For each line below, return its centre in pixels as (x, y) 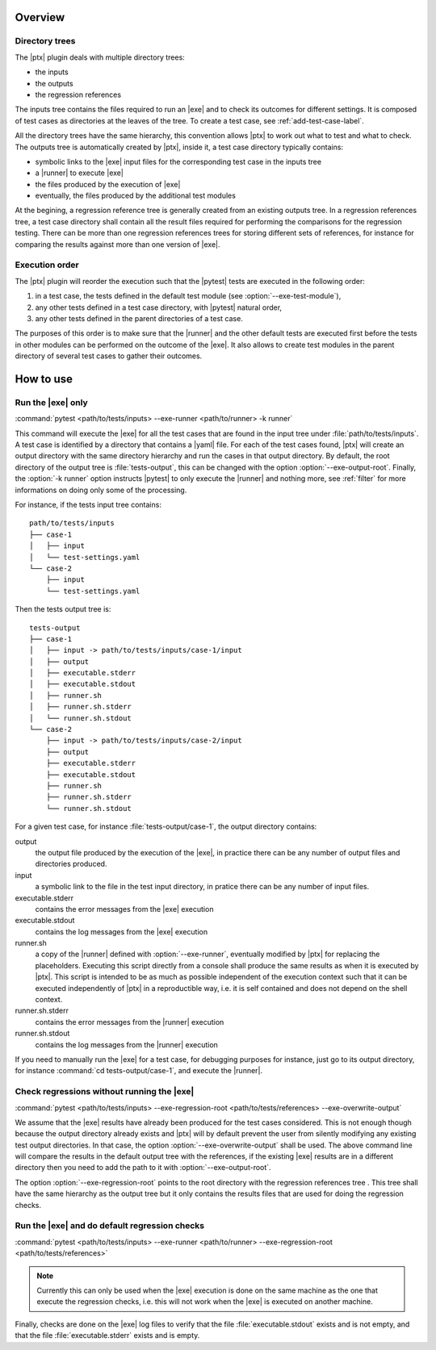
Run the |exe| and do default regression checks (110, 1226)
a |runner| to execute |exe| (80, 173)
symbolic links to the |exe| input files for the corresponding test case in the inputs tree (178, 161)
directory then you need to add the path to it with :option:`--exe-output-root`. (143, 1168)
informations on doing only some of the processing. (101, 490)
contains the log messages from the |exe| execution (122, 931)
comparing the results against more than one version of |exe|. (117, 244)
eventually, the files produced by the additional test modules (135, 196)
